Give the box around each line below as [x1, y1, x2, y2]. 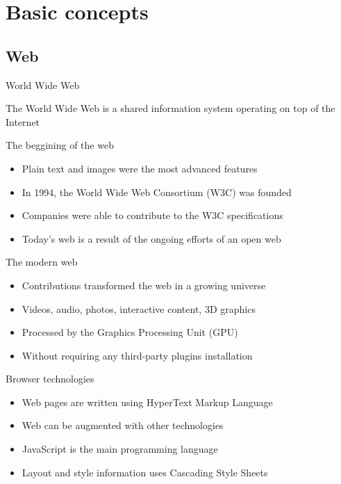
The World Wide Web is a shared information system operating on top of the [6, 101, 335, 115]
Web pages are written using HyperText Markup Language [22, 394, 273, 409]
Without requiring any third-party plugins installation [22, 348, 253, 362]
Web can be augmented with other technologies [22, 418, 224, 433]
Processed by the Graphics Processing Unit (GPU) [22, 325, 238, 339]
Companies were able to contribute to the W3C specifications [22, 208, 283, 223]
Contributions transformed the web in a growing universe [22, 277, 266, 292]
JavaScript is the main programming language [22, 442, 218, 456]
